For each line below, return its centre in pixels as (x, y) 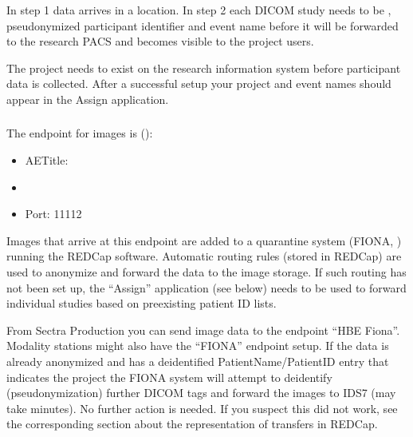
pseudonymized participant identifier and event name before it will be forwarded (203, 25)
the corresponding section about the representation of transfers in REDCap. (192, 424)
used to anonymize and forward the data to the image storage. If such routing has (206, 272)
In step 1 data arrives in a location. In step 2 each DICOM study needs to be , (199, 10)
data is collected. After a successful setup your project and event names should (199, 83)
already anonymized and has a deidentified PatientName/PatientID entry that (198, 362)
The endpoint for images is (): (80, 133)
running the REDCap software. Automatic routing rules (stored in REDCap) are (204, 256)
